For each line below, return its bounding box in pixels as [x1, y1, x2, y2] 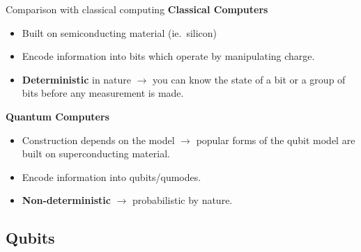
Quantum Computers [6, 109, 109, 123]
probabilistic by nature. [132, 193, 233, 207]
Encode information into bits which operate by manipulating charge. [22, 49, 315, 63]
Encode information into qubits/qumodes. [22, 169, 201, 184]
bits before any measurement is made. [22, 86, 184, 100]
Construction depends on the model [22, 132, 175, 147]
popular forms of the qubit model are [196, 132, 355, 147]
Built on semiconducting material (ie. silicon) [22, 25, 217, 40]
